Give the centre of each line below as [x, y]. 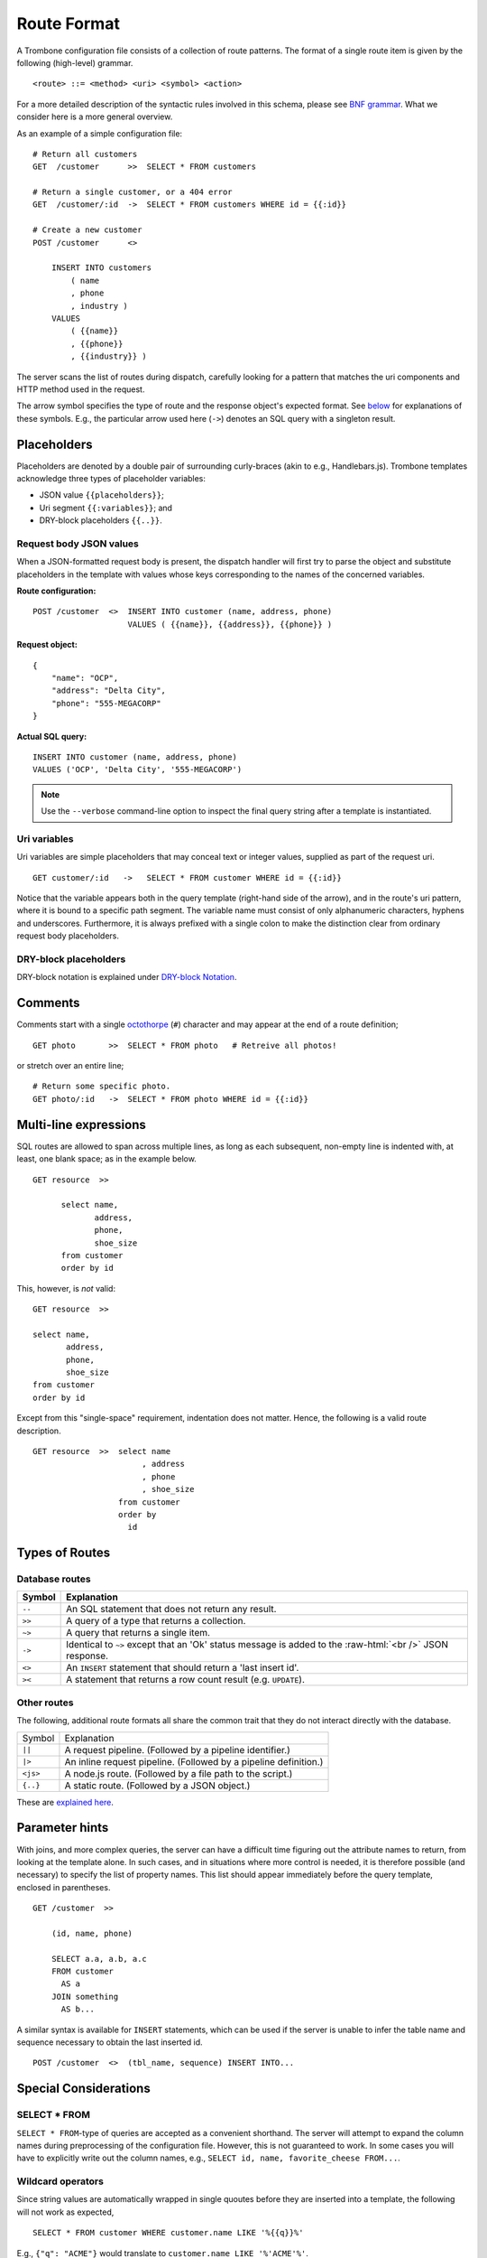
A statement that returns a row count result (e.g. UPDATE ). [186, 1680]
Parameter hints [63, 1828]
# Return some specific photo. [102, 1087]
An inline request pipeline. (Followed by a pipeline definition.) [194, 1761]
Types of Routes [64, 1553]
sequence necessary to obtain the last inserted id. [110, 2042]
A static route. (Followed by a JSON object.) [157, 1786]
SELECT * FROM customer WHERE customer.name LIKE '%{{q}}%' [168, 2233]
